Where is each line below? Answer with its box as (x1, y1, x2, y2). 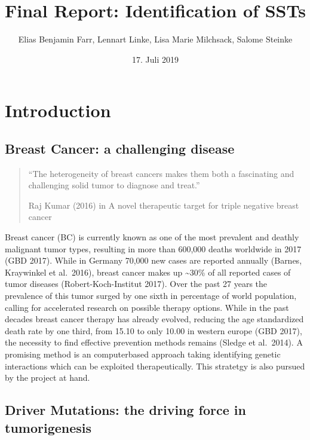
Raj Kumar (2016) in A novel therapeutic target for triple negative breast (28, 198, 299, 211)
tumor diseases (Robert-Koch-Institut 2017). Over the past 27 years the (5, 277, 268, 290)
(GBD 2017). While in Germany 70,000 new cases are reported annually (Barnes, (5, 254, 302, 267)
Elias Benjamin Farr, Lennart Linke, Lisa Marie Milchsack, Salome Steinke (18, 33, 293, 45)
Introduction (5, 98, 111, 123)
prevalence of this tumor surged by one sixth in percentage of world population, (5, 289, 297, 302)
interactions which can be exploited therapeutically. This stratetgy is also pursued (5, 359, 305, 372)
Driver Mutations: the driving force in (5, 401, 246, 419)
